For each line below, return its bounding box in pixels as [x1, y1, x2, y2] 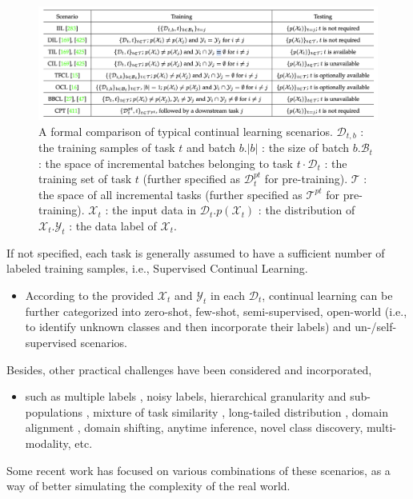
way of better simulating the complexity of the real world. [6, 477, 291, 494]
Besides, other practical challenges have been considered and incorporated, [6, 361, 372, 377]
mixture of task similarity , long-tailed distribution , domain [93, 403, 388, 420]
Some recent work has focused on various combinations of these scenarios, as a [6, 461, 391, 478]
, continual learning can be [262, 287, 393, 304]
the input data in [112, 202, 197, 218]
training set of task [38, 170, 132, 187]
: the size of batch [262, 139, 350, 156]
